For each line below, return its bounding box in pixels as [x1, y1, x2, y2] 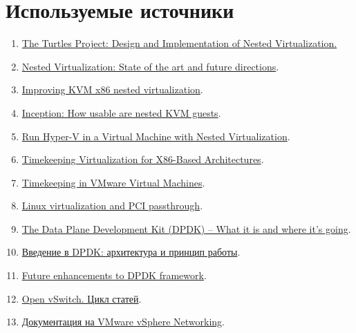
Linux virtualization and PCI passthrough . [21, 198, 203, 213]
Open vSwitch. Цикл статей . [21, 291, 142, 305]
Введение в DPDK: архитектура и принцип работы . [21, 245, 241, 259]
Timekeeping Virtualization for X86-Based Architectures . [21, 152, 264, 166]
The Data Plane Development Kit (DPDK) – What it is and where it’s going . [21, 221, 351, 236]
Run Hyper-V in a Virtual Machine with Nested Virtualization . [21, 129, 290, 143]
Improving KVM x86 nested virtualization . [21, 82, 203, 97]
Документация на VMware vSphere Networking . [21, 314, 225, 329]
